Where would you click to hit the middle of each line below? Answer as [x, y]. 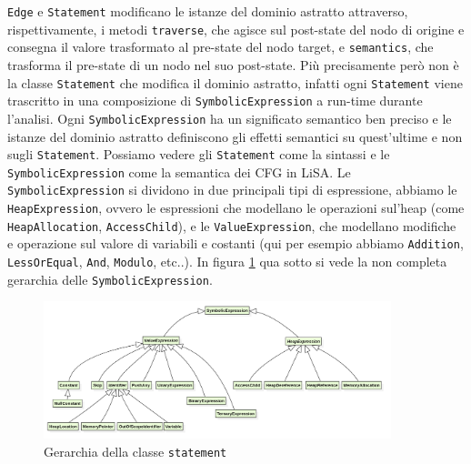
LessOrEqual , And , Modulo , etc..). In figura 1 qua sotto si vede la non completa [227, 262]
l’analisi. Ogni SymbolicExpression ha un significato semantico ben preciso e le [230, 118]
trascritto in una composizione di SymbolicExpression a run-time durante [215, 101]
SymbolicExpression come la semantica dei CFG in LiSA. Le [179, 171]
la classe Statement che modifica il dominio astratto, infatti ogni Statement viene [235, 82]
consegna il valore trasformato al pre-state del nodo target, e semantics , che [220, 47]
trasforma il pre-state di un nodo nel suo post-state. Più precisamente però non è [233, 64]
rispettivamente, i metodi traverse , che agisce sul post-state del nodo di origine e [236, 29]
